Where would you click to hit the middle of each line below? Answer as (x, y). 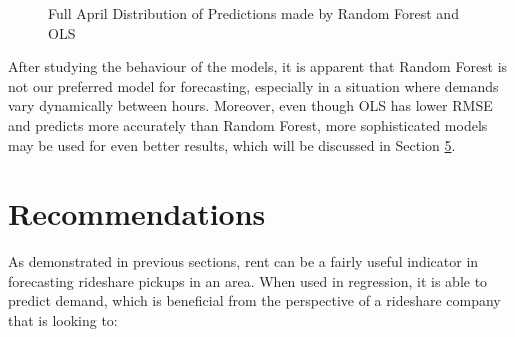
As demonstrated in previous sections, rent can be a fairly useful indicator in (243, 261)
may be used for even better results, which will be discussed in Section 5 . (232, 144)
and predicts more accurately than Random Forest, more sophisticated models (248, 124)
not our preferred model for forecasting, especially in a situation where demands (253, 85)
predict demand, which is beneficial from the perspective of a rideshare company (254, 300)
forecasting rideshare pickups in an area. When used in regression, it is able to (248, 280)
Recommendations (137, 213)
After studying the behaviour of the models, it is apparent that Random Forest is (258, 66)
